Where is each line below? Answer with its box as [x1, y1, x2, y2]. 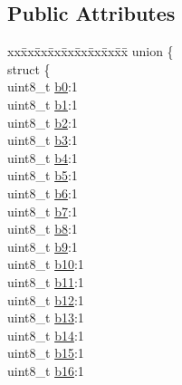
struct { [7, 59, 51, 78]
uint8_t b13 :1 [7, 308, 84, 327]
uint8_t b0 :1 [7, 77, 78, 96]
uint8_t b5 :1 [7, 166, 78, 185]
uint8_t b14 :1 [7, 325, 84, 344]
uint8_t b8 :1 [7, 219, 78, 238]
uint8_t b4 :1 [7, 148, 78, 167]
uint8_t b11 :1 [7, 272, 84, 291]
